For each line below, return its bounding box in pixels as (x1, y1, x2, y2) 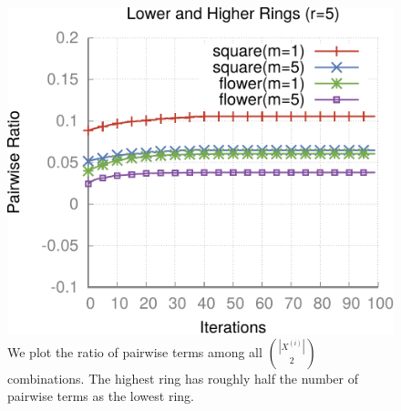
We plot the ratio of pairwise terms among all (7, 342, 262, 361)
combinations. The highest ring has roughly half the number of (7, 368, 358, 387)
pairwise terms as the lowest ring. (7, 386, 194, 406)
